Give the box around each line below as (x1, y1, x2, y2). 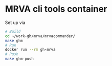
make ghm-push (5, 56, 34, 62)
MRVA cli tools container (5, 3, 108, 15)
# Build (5, 29, 21, 34)
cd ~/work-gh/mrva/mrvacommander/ (5, 33, 76, 39)
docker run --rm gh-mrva (5, 47, 56, 52)
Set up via (5, 20, 25, 25)
